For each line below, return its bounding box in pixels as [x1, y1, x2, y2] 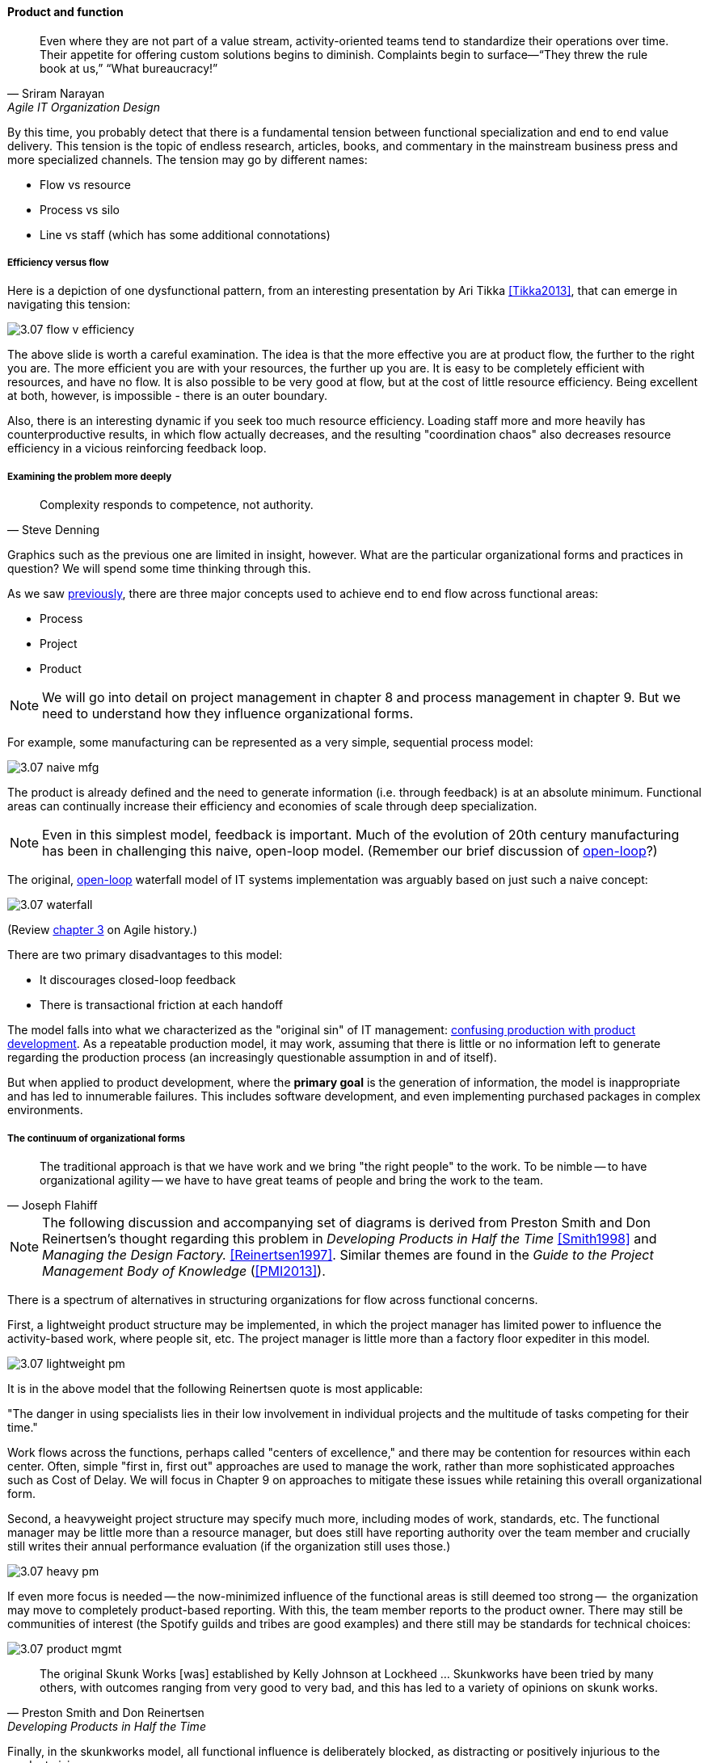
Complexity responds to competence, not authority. [40, 498, 314, 512]
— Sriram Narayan [7, 86, 105, 100]
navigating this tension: [7, 297, 131, 312]
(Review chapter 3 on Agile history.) [7, 923, 197, 937]
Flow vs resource [40, 177, 131, 191]
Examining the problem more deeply [7, 470, 172, 482]
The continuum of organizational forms [7, 1132, 185, 1144]
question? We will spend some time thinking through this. [7, 562, 311, 576]
